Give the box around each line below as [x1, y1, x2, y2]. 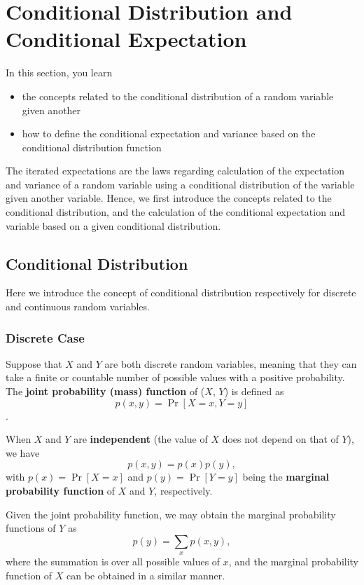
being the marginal [242, 469, 329, 484]
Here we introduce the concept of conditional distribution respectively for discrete [6, 285, 356, 300]
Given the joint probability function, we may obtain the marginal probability [6, 507, 336, 521]
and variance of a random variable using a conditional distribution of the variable [6, 177, 355, 191]
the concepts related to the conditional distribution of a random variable [22, 88, 334, 103]
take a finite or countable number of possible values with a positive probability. [6, 370, 345, 385]
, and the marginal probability [228, 554, 359, 569]
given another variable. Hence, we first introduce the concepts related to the [6, 191, 332, 205]
